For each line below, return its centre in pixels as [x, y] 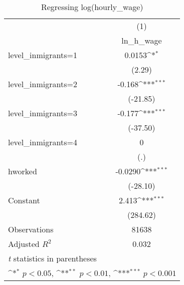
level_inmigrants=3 [43, 113]
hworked [23, 171]
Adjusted [24, 244]
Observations [31, 229]
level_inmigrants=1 [43, 55]
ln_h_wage [142, 40]
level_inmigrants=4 [43, 142]
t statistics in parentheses [52, 258]
